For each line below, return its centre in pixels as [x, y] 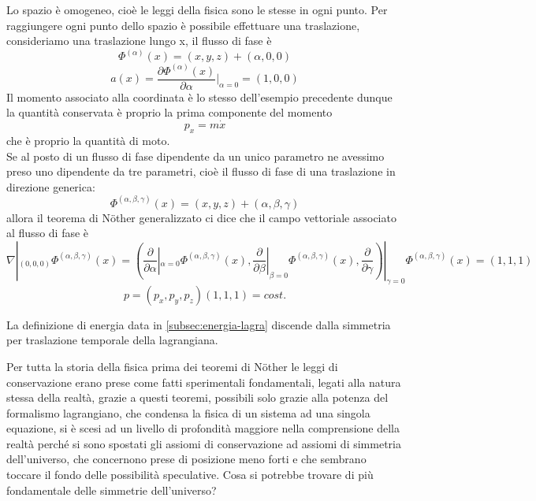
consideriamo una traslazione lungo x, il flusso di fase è [139, 41]
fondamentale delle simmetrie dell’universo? [112, 490]
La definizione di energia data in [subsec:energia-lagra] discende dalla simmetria [199, 324]
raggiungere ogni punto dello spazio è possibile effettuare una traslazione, [183, 25]
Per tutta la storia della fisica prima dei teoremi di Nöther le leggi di [172, 366]
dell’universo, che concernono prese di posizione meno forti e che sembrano [186, 459]
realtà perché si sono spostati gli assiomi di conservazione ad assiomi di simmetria [204, 443]
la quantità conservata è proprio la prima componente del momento [169, 112]
